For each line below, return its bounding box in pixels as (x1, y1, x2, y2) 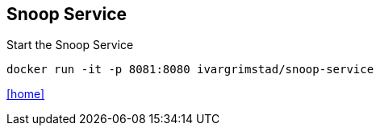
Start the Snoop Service (6, 38, 134, 52)
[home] (6, 87, 45, 101)
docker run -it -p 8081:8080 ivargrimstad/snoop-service (6, 63, 374, 76)
